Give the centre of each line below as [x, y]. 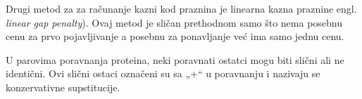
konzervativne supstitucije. [63, 87]
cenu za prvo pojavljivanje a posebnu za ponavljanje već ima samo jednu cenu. [175, 36]
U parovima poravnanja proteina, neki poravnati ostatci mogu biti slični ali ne [175, 59]
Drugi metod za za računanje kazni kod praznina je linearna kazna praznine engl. [181, 8]
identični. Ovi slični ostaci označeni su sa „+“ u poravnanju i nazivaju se [163, 73]
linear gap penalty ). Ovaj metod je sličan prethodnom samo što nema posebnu [174, 22]
